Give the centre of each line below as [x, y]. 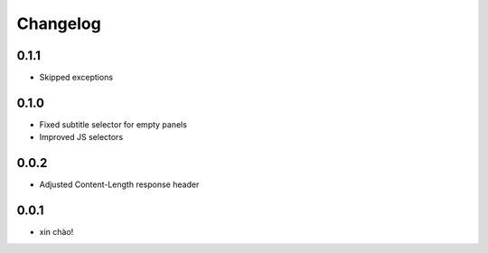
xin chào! [56, 232]
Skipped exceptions [76, 78]
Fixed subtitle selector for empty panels [113, 124]
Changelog [59, 23]
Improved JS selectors [81, 137]
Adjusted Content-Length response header [119, 184]
